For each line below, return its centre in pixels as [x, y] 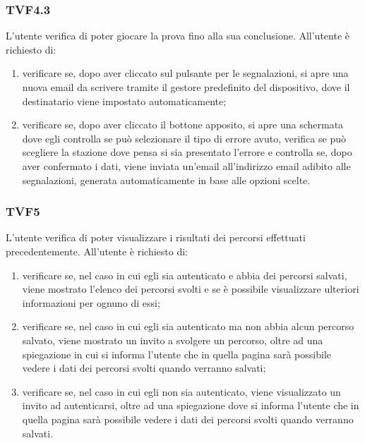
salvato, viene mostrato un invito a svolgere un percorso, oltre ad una [173, 340]
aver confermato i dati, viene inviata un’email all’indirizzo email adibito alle [186, 165]
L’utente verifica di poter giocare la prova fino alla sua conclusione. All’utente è [178, 36]
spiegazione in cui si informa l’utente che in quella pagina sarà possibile [176, 354]
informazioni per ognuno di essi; [91, 302]
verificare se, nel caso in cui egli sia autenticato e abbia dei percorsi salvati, [185, 275]
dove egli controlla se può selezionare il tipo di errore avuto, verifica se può [184, 138]
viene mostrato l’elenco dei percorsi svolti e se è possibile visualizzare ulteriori [191, 289]
